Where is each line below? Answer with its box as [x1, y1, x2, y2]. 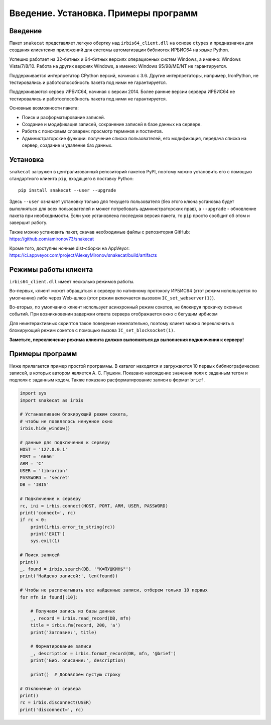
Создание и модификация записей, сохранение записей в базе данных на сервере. [22, 121, 202, 127]
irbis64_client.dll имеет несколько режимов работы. [9, 278, 135, 284]
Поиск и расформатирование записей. [22, 114, 105, 120]
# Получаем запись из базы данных [30, 608, 115, 614]
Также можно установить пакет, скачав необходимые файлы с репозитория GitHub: [9, 229, 190, 235]
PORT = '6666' [20, 454, 55, 459]
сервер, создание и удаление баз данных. [22, 142, 113, 148]
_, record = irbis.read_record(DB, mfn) [30, 615, 131, 621]
